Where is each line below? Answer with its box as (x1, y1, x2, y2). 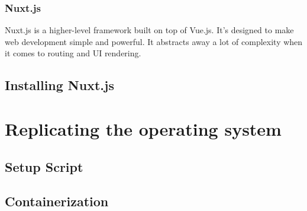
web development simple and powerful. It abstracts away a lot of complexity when (5, 35, 303, 47)
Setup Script (5, 157, 83, 175)
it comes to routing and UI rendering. (5, 47, 141, 59)
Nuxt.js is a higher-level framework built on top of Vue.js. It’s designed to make (5, 24, 294, 36)
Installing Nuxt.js (5, 76, 114, 94)
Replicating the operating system (5, 116, 282, 140)
